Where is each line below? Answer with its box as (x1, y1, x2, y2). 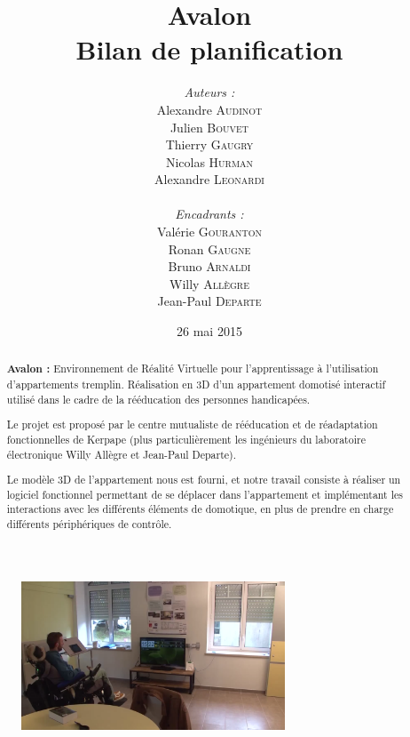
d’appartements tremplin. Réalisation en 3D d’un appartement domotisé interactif (6, 377, 386, 392)
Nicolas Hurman (165, 152, 254, 171)
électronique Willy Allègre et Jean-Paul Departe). (6, 446, 237, 461)
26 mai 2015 (177, 322, 242, 340)
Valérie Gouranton (157, 222, 262, 241)
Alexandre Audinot (156, 100, 263, 118)
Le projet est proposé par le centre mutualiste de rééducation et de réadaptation (6, 417, 378, 432)
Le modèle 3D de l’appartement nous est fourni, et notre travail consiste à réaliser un (6, 472, 401, 487)
